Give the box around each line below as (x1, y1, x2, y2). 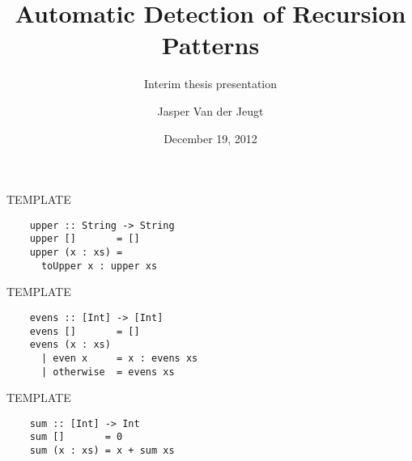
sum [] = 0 (29, 431, 123, 443)
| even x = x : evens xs (40, 352, 198, 364)
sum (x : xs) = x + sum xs (29, 445, 175, 457)
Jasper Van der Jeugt (157, 102, 264, 119)
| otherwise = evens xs (40, 366, 175, 378)
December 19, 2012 (164, 129, 257, 146)
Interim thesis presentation (143, 75, 278, 92)
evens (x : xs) (29, 339, 111, 351)
